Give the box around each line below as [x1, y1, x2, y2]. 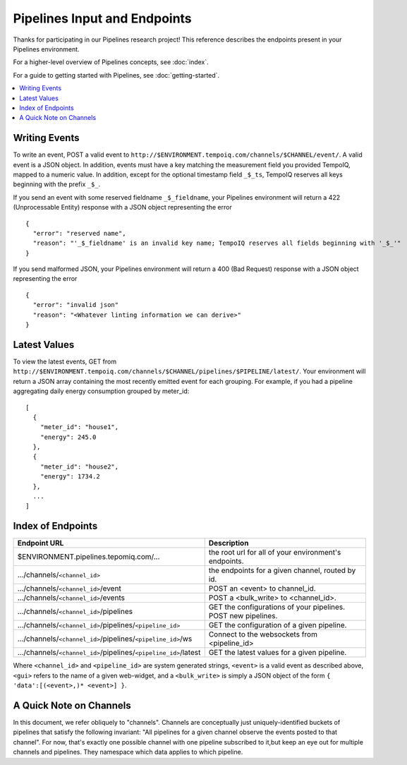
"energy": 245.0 [40, 433, 97, 441]
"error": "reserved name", [32, 229, 126, 237]
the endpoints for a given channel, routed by [208, 565, 356, 575]
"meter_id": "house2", [40, 462, 119, 471]
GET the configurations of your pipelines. [208, 602, 346, 612]
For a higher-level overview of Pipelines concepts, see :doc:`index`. [13, 58, 209, 66]
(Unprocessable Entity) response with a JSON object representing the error [13, 203, 232, 212]
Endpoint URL [17, 538, 64, 548]
